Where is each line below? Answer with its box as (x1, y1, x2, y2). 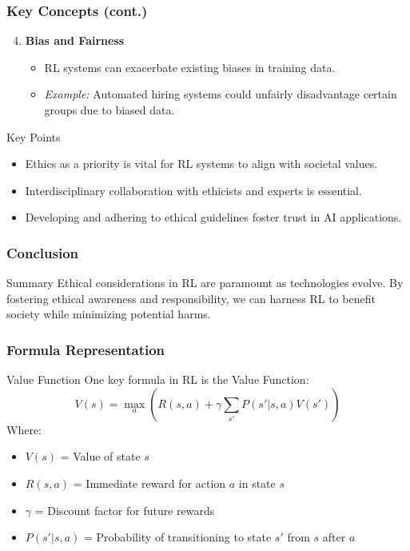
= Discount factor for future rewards (34, 501, 215, 518)
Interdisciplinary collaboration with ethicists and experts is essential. (25, 182, 362, 198)
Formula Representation (6, 339, 165, 359)
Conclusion (6, 242, 78, 262)
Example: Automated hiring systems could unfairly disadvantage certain (44, 86, 397, 102)
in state (238, 474, 276, 491)
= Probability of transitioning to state (83, 529, 272, 545)
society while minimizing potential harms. (6, 305, 211, 322)
